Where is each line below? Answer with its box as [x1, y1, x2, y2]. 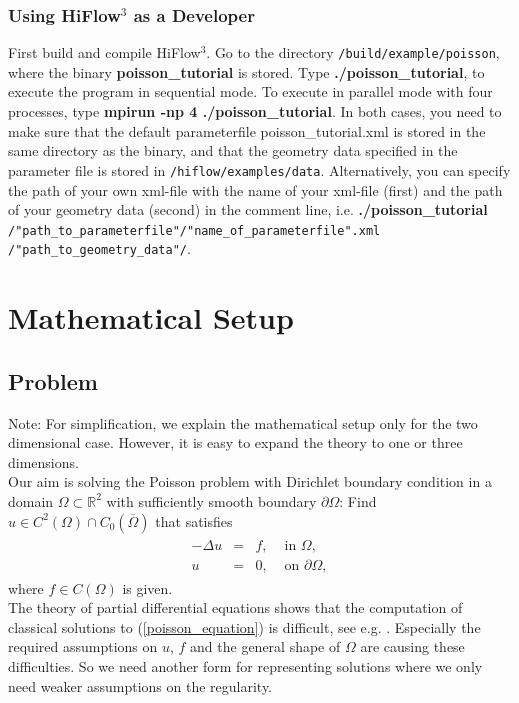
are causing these [360, 636, 465, 657]
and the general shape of [190, 636, 341, 657]
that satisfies [155, 510, 233, 531]
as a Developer [133, 2, 255, 27]
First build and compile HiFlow [8, 42, 201, 63]
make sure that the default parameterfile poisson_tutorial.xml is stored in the [8, 120, 486, 141]
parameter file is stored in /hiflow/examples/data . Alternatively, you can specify [8, 159, 511, 180]
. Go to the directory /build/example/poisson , [206, 42, 500, 63]
